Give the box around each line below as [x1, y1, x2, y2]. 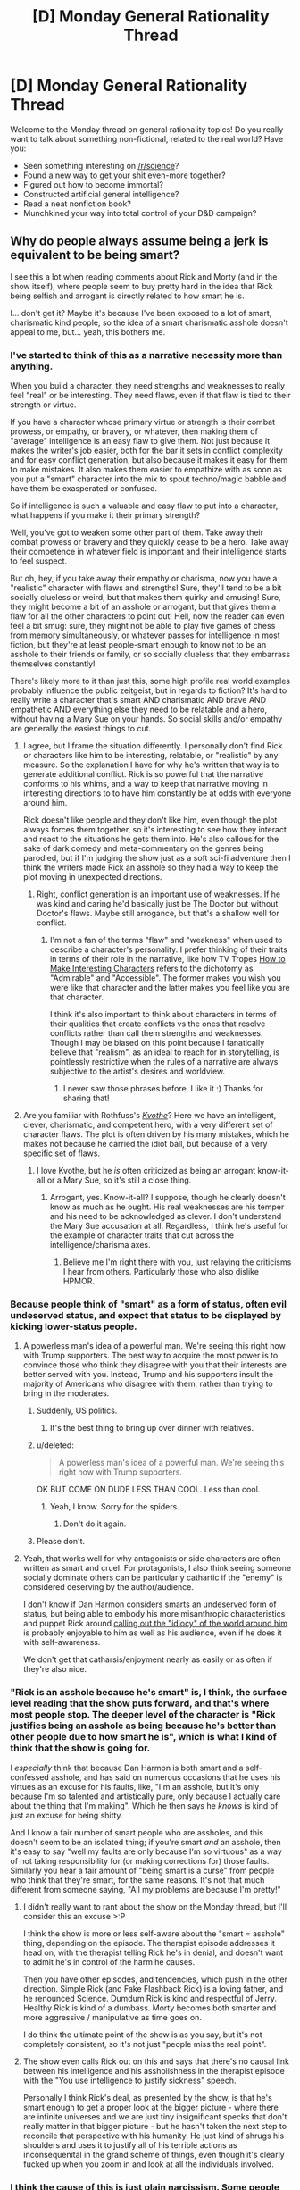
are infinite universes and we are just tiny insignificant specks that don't [22, 2111, 287, 2122]
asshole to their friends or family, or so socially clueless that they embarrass [10, 649, 291, 660]
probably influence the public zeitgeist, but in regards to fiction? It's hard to [10, 685, 287, 696]
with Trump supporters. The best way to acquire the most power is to [22, 1350, 279, 1361]
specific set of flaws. [22, 1148, 101, 1158]
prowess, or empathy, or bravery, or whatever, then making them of [10, 426, 258, 437]
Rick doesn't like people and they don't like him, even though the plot [22, 815, 278, 825]
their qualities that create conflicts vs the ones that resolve [49, 1018, 266, 1029]
